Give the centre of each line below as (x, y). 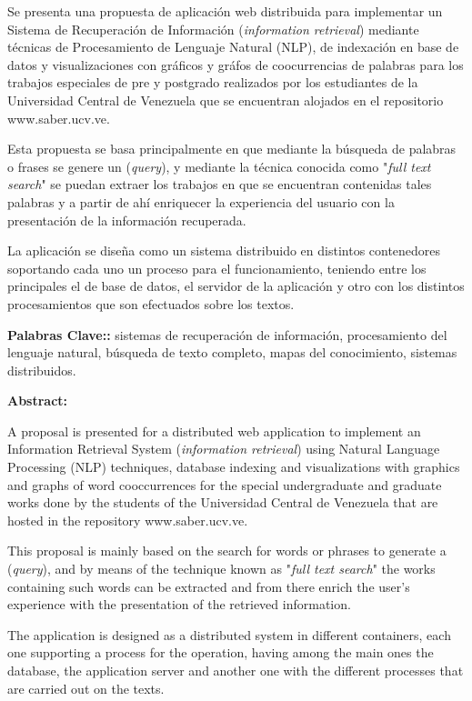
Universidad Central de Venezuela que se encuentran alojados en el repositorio (226, 100)
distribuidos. (42, 370)
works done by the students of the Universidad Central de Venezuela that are (223, 502)
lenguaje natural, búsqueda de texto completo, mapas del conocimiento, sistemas (232, 352)
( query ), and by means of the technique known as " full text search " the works (221, 569)
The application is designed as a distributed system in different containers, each (229, 634)
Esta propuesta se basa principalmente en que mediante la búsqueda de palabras (232, 149)
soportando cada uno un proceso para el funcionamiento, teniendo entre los (217, 268)
